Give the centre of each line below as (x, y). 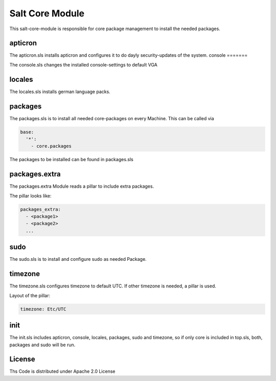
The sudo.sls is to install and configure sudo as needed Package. (78, 259)
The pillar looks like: (30, 196)
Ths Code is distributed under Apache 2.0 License (62, 371)
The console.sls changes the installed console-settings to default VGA (84, 64)
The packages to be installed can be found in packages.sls (72, 160)
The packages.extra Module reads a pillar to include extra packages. (82, 186)
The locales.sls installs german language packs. (60, 92)
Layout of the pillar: (30, 295)
